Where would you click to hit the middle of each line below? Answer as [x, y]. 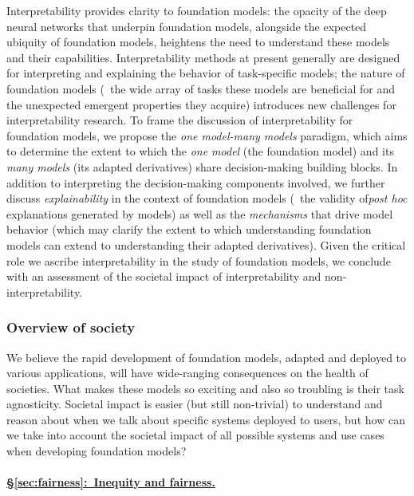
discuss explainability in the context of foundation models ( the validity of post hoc [207, 198]
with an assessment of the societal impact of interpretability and [164, 276]
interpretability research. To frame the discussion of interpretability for [180, 120]
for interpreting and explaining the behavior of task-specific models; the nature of [206, 73]
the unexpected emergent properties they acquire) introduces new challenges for [201, 104]
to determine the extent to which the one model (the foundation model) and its [200, 151]
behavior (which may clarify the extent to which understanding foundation [189, 229]
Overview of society [71, 327]
